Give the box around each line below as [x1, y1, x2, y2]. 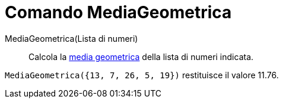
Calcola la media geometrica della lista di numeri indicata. [28, 51, 254, 62]
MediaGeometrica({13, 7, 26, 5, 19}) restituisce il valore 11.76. [5, 69, 279, 80]
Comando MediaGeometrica [5, 2, 232, 22]
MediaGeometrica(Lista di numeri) [5, 33, 138, 44]
